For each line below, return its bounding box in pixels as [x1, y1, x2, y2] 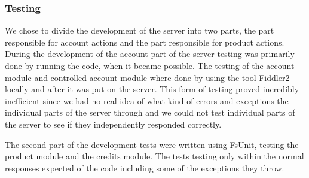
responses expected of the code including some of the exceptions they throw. [5, 161, 284, 174]
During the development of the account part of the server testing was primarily [5, 47, 295, 60]
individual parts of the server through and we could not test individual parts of [5, 106, 295, 119]
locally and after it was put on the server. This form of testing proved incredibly [5, 83, 299, 95]
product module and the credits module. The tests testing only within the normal [5, 150, 304, 162]
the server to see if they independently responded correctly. [5, 117, 222, 130]
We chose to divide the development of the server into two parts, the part [5, 24, 274, 37]
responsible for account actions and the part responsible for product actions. [5, 35, 284, 48]
